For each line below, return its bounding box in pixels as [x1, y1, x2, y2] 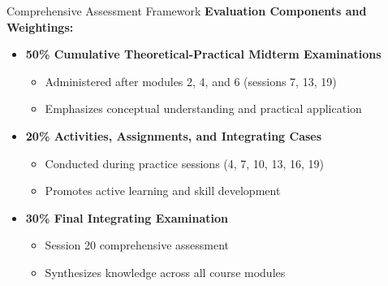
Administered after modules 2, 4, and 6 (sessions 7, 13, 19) [45, 72, 337, 89]
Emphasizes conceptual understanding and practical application [45, 100, 362, 117]
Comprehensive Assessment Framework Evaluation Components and [6, 2, 367, 19]
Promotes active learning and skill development [45, 182, 281, 199]
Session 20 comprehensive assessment [45, 236, 230, 253]
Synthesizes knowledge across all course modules [45, 263, 286, 280]
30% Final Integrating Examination [25, 209, 228, 226]
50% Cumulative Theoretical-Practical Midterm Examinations [25, 45, 382, 63]
